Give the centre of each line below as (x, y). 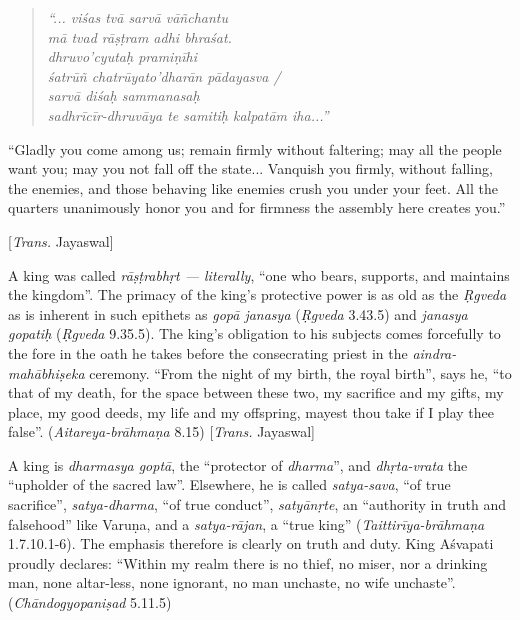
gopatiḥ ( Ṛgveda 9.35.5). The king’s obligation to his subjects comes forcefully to (254, 333)
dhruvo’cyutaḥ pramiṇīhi (122, 56)
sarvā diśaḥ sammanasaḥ (123, 95)
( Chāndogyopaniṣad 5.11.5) (90, 602)
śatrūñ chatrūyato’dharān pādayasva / (164, 75)
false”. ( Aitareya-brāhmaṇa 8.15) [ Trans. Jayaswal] (161, 431)
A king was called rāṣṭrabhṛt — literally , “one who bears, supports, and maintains (259, 274)
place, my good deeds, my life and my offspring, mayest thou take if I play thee (251, 411)
